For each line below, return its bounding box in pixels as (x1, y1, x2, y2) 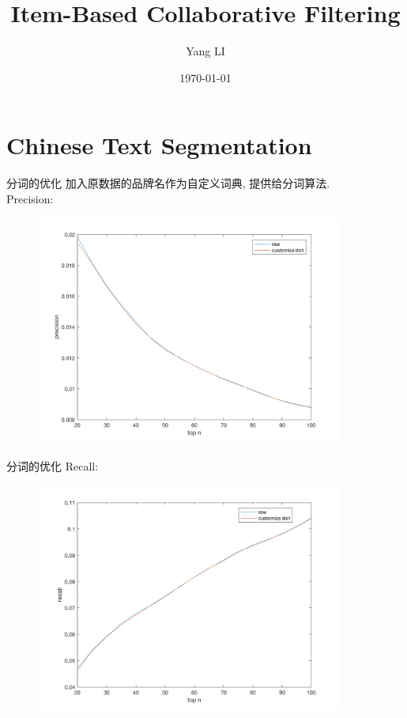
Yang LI (186, 43, 225, 59)
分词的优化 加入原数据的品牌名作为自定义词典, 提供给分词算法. (6, 175, 330, 191)
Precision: (6, 190, 54, 206)
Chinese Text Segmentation (6, 129, 312, 161)
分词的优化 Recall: (6, 458, 99, 474)
